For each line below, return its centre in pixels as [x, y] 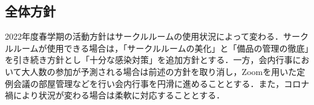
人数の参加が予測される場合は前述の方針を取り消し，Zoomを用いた [163, 71]
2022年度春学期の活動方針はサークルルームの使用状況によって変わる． [144, 36]
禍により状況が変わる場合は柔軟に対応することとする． [115, 95]
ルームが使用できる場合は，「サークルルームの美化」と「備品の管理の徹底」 [161, 48]
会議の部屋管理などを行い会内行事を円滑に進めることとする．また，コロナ [161, 83]
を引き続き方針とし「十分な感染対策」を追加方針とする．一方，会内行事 [149, 60]
